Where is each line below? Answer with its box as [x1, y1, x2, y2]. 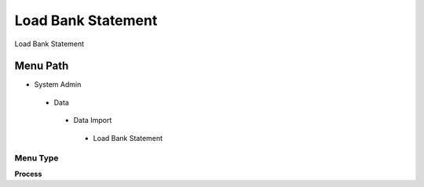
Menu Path [14, 59, 69, 73]
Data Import [73, 116, 112, 125]
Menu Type [14, 153, 59, 164]
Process [14, 169, 42, 178]
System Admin [34, 80, 82, 89]
